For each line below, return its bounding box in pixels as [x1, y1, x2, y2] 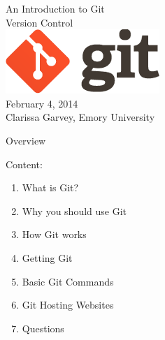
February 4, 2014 [6, 96, 78, 110]
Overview [6, 133, 46, 147]
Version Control [6, 15, 73, 29]
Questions [22, 320, 64, 335]
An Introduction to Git [6, 1, 105, 15]
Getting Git [22, 250, 73, 265]
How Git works [22, 227, 87, 242]
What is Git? [22, 180, 79, 195]
